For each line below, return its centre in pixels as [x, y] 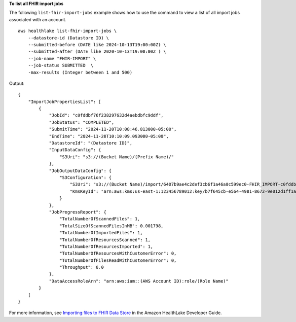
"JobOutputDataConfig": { [80, 171]
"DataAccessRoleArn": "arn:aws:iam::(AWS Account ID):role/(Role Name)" [139, 281]
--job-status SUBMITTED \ [61, 66]
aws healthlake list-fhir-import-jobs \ [67, 31]
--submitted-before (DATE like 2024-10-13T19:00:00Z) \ [97, 45]
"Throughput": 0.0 [82, 267]
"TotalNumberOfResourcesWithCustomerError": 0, [118, 253]
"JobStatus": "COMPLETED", [82, 122]
